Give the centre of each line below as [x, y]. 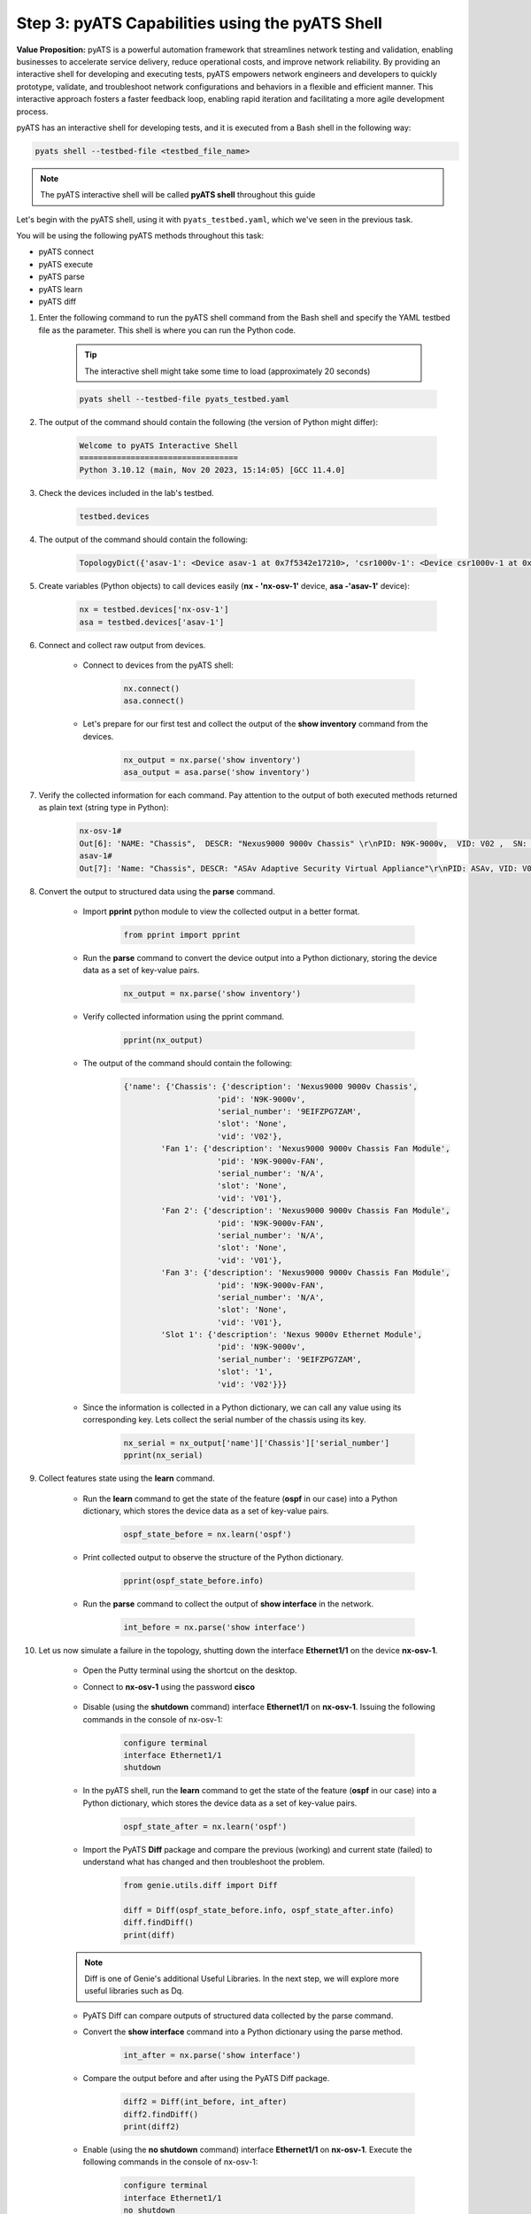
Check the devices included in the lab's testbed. [126, 493]
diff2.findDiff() [161, 2114]
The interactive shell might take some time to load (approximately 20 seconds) [227, 371]
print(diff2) [152, 2126]
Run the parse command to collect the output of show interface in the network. [228, 1604]
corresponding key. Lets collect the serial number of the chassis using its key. [224, 1420]
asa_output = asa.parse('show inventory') [217, 772]
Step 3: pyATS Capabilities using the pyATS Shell [199, 23]
